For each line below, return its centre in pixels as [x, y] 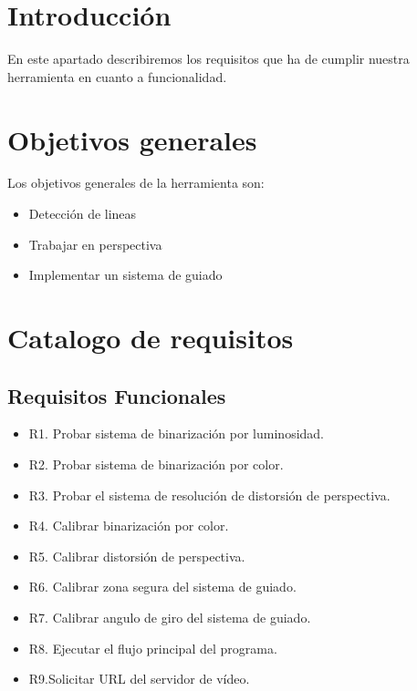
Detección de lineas [83, 214]
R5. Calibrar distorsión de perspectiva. [137, 556]
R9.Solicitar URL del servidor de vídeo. [139, 679]
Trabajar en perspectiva [95, 244]
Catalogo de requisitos [151, 337]
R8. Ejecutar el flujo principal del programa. [153, 648]
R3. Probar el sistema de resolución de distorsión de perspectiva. [209, 495]
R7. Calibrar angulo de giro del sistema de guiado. [170, 617]
